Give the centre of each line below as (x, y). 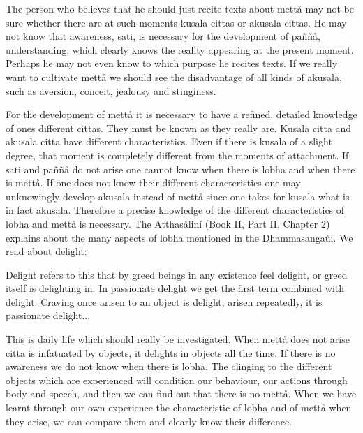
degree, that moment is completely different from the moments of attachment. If (177, 155)
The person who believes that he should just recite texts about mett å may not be (180, 8)
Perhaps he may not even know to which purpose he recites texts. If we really (172, 63)
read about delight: (46, 251)
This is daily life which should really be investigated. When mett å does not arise (178, 339)
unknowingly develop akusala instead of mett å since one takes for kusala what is (178, 196)
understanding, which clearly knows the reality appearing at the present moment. (180, 49)
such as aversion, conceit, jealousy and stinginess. (111, 90)
